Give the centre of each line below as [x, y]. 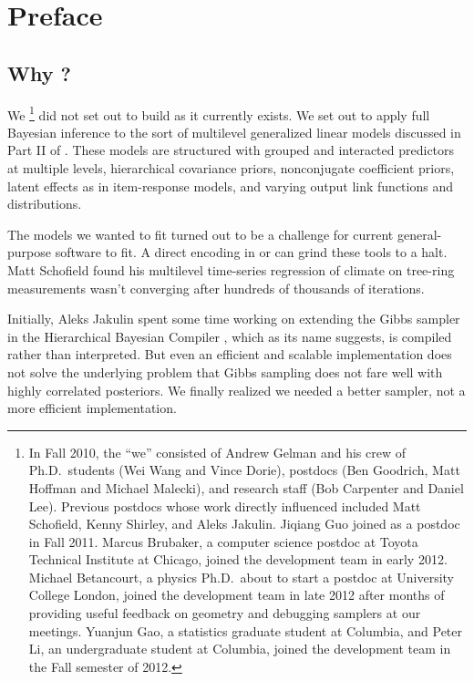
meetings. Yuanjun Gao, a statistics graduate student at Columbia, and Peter [246, 630]
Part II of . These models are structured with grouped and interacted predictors [231, 150]
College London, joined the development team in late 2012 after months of [237, 595]
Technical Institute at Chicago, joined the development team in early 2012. [238, 559]
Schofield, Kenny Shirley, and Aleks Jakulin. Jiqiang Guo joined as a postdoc [244, 524]
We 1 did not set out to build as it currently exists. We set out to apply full [219, 113]
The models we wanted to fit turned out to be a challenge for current [201, 234]
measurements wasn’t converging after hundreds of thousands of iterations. [216, 288]
